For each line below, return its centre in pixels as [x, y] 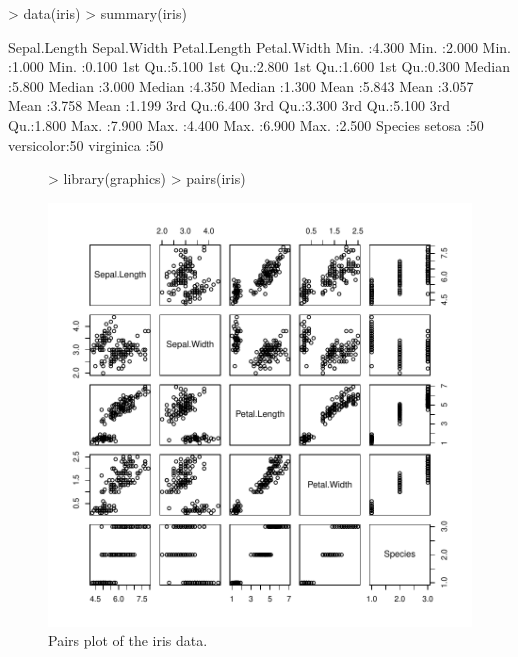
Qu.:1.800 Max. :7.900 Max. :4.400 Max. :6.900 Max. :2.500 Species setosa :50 [246, 124]
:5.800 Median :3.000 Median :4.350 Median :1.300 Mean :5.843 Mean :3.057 [241, 85]
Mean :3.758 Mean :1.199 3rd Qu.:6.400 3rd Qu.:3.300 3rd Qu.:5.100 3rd [229, 105]
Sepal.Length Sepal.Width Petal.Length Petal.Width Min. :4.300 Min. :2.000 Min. [259, 46]
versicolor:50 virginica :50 [86, 144]
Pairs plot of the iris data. [128, 640]
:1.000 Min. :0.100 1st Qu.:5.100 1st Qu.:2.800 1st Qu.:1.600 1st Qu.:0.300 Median [259, 66]
